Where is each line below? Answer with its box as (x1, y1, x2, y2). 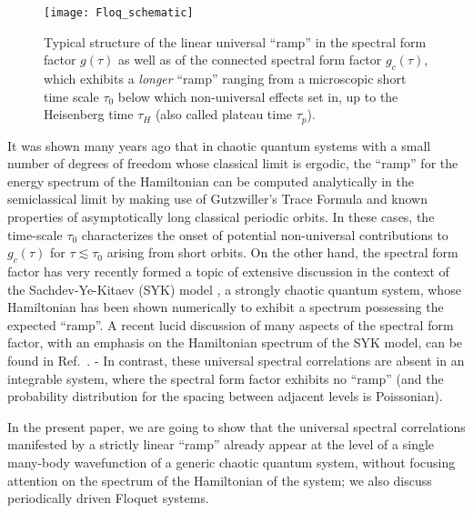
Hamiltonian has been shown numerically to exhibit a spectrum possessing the (7, 297, 444, 317)
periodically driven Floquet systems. (7, 488, 209, 508)
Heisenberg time (44, 105, 134, 124)
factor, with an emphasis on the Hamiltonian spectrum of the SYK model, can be (7, 333, 463, 352)
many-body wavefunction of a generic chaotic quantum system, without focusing (7, 452, 456, 471)
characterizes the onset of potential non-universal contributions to (81, 225, 448, 244)
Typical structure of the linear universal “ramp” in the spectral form (44, 32, 427, 51)
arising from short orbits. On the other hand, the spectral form (106, 243, 458, 262)
